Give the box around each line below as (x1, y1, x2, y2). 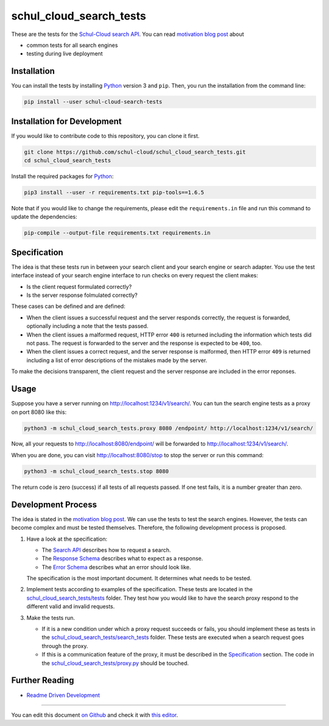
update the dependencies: (11, 213, 77, 221)
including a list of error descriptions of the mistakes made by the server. (26, 357, 207, 364)
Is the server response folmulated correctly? (26, 291, 138, 299)
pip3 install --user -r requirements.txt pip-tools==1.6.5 (24, 189, 204, 196)
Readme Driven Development (26, 691, 101, 699)
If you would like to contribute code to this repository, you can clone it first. (11, 132, 200, 140)
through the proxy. (41, 642, 88, 649)
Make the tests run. (26, 614, 76, 621)
